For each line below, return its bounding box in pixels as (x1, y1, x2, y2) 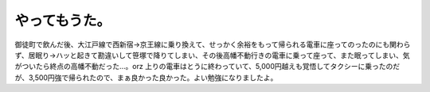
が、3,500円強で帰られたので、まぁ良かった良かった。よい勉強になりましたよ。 (14, 72, 278, 82)
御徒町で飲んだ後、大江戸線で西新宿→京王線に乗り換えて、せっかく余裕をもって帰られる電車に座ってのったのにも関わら (14, 40, 411, 49)
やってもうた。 (14, 12, 111, 29)
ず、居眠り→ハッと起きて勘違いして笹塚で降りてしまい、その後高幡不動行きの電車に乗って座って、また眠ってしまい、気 (14, 50, 410, 59)
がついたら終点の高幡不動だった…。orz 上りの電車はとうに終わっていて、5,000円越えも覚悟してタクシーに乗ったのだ (14, 62, 401, 71)
